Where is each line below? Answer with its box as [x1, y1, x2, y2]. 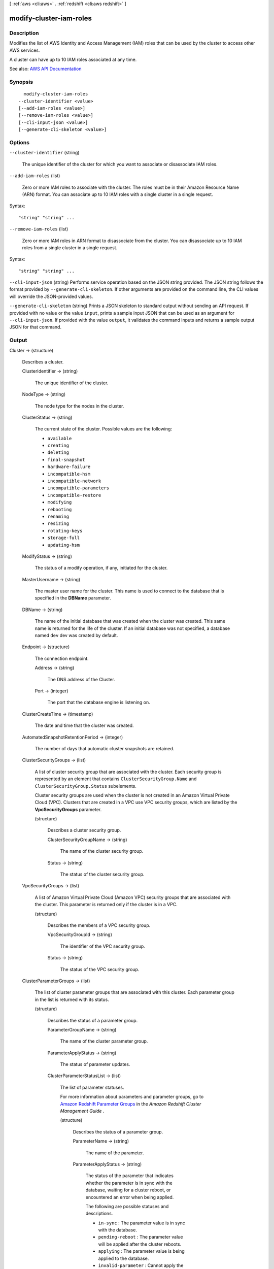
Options [9, 139, 30, 146]
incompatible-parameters [47, 485, 109, 491]
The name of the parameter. [85, 1150, 144, 1156]
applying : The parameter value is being [98, 1248, 185, 1254]
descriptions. [85, 1211, 113, 1217]
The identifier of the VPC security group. [60, 943, 146, 949]
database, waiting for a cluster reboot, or [85, 1187, 171, 1193]
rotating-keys [47, 528, 83, 533]
